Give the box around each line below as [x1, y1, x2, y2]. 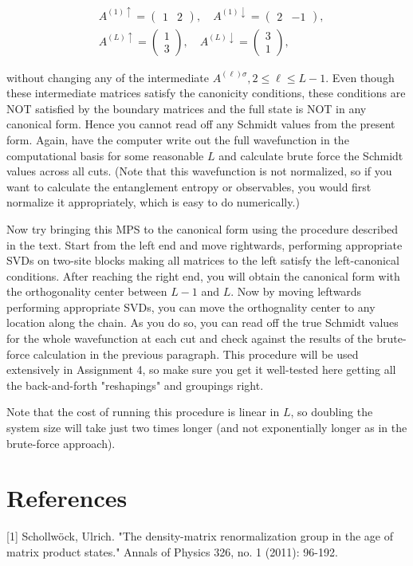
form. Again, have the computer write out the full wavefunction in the [6, 131, 349, 147]
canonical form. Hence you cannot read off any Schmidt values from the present [6, 116, 395, 132]
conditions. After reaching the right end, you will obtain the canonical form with [6, 267, 400, 284]
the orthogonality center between [6, 283, 167, 300]
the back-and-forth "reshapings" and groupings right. [6, 376, 264, 393]
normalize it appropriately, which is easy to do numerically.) [6, 194, 300, 210]
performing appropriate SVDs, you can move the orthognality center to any [6, 298, 376, 315]
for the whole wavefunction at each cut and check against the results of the [6, 330, 373, 347]
